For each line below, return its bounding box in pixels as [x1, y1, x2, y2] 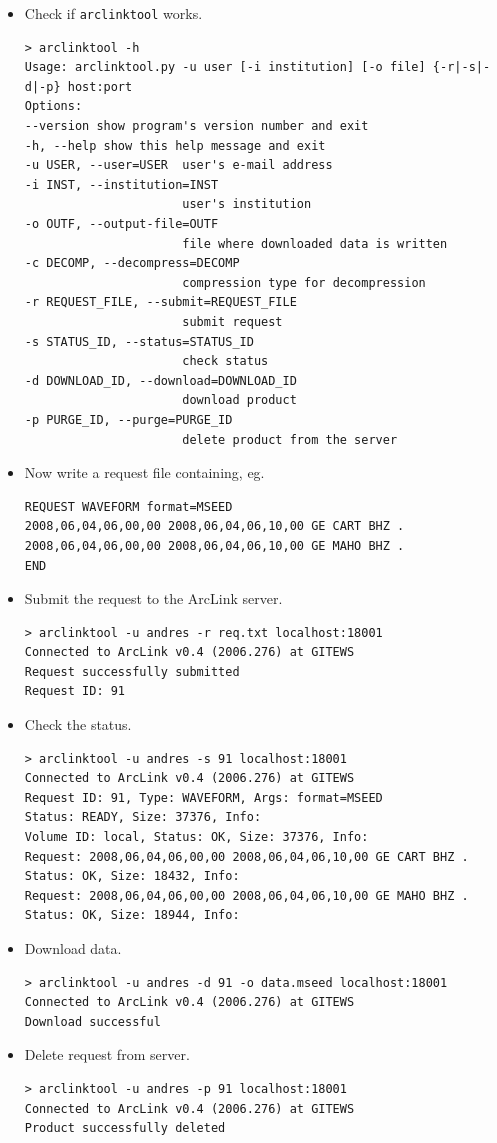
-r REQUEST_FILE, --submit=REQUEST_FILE [24, 295, 297, 310]
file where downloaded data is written [182, 236, 448, 251]
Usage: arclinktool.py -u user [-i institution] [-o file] [24, 60, 426, 75]
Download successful [24, 1014, 161, 1029]
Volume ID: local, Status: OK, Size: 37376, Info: [24, 830, 369, 845]
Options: [24, 99, 83, 114]
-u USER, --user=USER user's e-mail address [24, 158, 333, 173]
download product [182, 393, 297, 408]
